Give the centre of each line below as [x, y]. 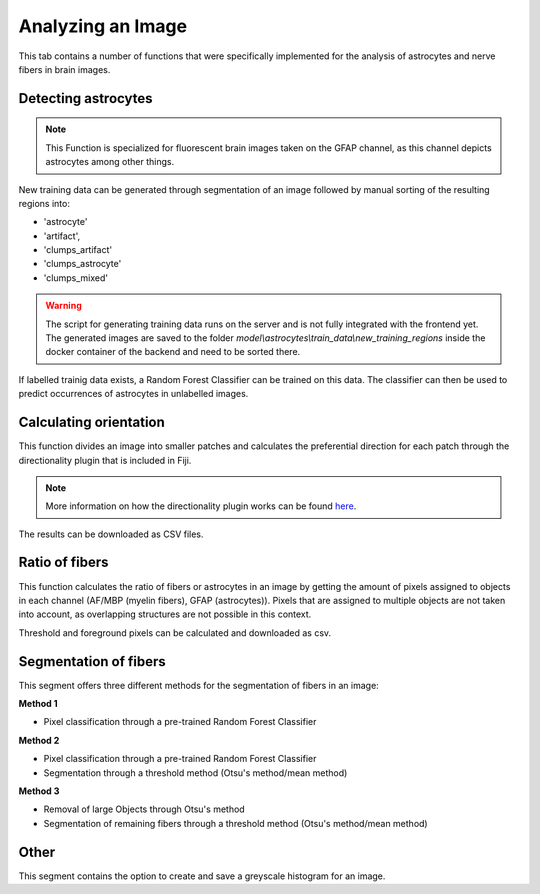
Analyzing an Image [103, 26]
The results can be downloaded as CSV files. [111, 534]
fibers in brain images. [64, 69]
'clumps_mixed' [76, 277]
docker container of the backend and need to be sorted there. [173, 352]
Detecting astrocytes [86, 98]
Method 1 [38, 704]
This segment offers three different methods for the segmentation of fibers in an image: [198, 685]
